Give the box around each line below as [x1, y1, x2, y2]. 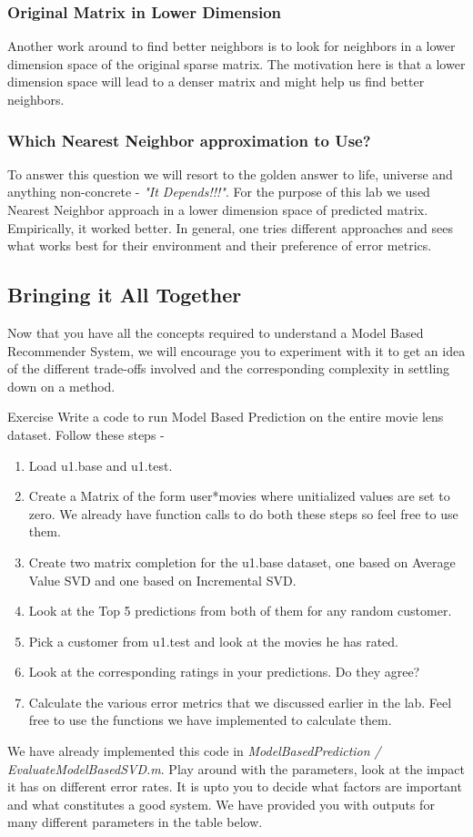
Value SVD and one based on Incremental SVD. [28, 570, 297, 589]
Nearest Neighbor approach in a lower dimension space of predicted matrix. [7, 200, 428, 219]
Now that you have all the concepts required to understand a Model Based [7, 322, 424, 342]
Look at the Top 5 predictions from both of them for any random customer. [28, 601, 452, 620]
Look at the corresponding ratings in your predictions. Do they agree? [28, 662, 420, 681]
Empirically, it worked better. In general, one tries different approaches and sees [7, 218, 453, 237]
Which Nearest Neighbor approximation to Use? [7, 128, 371, 151]
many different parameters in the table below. [7, 812, 263, 832]
